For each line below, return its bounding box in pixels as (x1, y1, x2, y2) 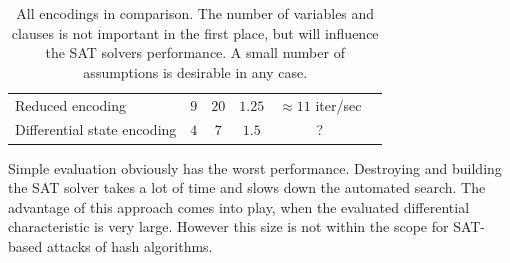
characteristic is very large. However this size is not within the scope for (8, 216, 449, 237)
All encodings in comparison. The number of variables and (16, 3, 375, 23)
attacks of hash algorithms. (46, 235, 213, 256)
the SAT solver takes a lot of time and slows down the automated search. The (8, 177, 486, 198)
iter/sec (315, 94, 362, 115)
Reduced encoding (15, 94, 127, 115)
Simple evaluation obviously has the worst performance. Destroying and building (8, 157, 502, 178)
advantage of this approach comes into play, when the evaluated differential (8, 196, 470, 217)
